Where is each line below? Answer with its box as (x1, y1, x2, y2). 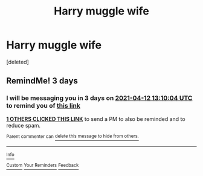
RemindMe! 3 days (6, 76, 79, 86)
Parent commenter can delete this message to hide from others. (6, 133, 139, 140)
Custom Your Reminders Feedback (6, 162, 79, 169)
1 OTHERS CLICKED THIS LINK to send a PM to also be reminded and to (6, 115, 185, 122)
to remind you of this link (6, 102, 80, 110)
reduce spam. (6, 122, 41, 129)
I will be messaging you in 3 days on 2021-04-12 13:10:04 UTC (6, 94, 193, 102)
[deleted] (6, 58, 29, 65)
